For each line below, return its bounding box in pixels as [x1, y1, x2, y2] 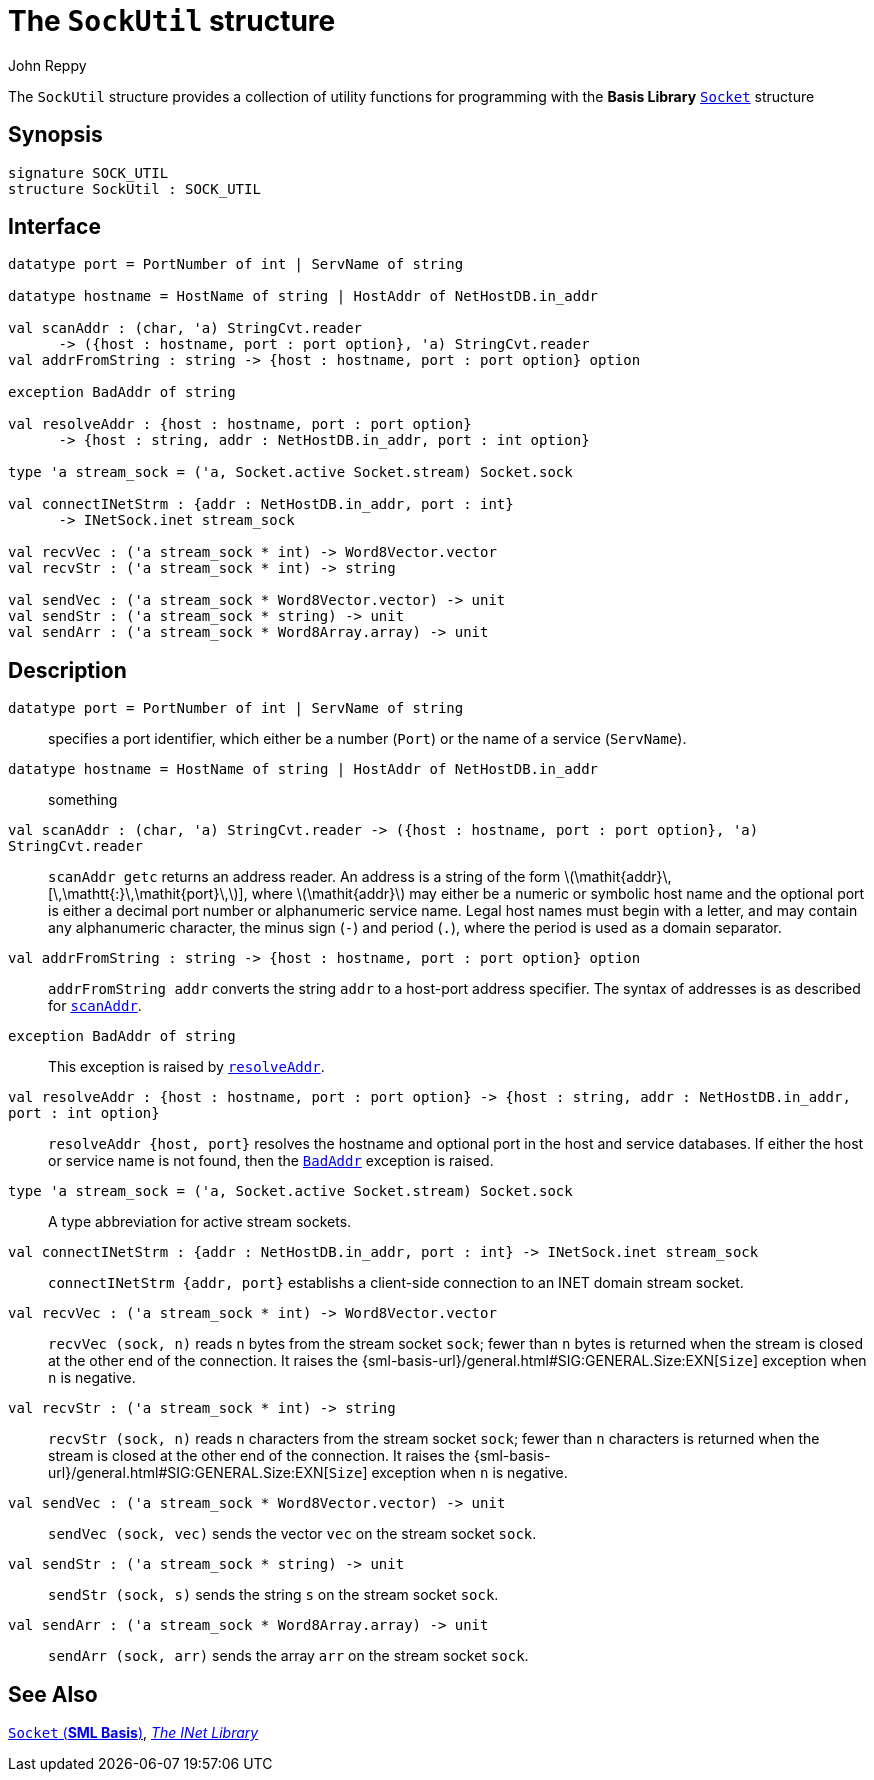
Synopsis [8, 122, 103, 148]
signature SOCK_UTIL [8, 164, 169, 181]
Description [8, 657, 127, 683]
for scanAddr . [48, 997, 142, 1015]
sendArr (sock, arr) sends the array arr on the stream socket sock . [48, 1647, 529, 1665]
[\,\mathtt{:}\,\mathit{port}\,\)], [48, 885, 248, 903]
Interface [8, 214, 101, 240]
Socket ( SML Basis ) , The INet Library [8, 1724, 259, 1742]
